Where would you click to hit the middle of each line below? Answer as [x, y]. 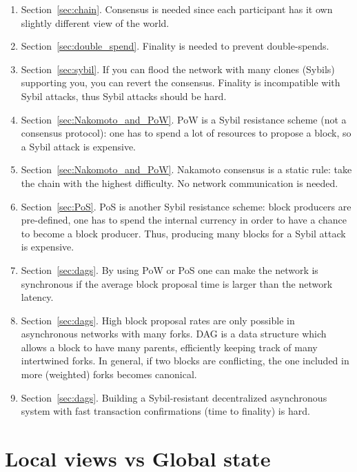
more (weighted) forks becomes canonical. [109, 374]
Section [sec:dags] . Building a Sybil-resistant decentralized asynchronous [174, 397]
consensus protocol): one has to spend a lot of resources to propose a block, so [186, 133]
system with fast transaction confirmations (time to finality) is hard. [165, 411]
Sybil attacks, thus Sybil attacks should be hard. [124, 96]
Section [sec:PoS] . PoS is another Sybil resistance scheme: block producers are [186, 206]
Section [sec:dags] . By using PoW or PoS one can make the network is [170, 269]
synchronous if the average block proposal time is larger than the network [177, 283]
